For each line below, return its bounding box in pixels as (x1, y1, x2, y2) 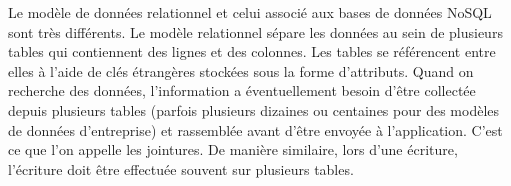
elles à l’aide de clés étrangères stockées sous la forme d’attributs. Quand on (8, 60, 474, 81)
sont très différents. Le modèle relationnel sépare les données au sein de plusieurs (8, 21, 503, 42)
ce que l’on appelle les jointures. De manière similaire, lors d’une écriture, (8, 139, 458, 160)
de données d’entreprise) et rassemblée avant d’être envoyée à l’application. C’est (8, 119, 503, 140)
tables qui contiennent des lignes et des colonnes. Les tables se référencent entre (8, 41, 496, 62)
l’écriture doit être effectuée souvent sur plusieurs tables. (8, 158, 354, 179)
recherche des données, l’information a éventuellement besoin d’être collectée (8, 80, 476, 101)
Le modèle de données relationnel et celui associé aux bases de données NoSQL (8, 2, 492, 22)
